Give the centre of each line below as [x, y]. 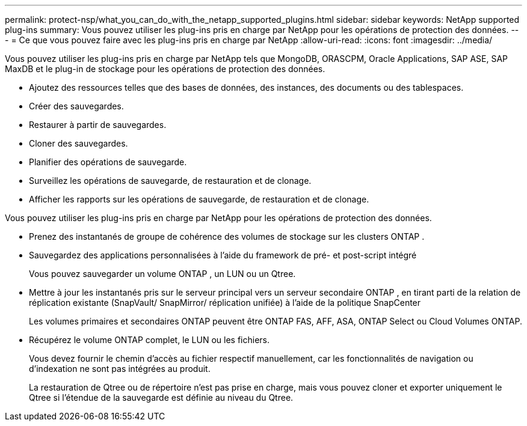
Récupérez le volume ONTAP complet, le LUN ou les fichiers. [149, 340]
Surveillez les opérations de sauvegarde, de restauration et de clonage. [170, 181]
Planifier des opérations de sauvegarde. [108, 162]
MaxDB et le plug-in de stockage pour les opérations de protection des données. [165, 69]
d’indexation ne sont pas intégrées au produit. [120, 369]
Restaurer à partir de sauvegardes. [98, 125]
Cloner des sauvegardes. [79, 143]
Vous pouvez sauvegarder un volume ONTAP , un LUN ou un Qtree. [162, 274]
